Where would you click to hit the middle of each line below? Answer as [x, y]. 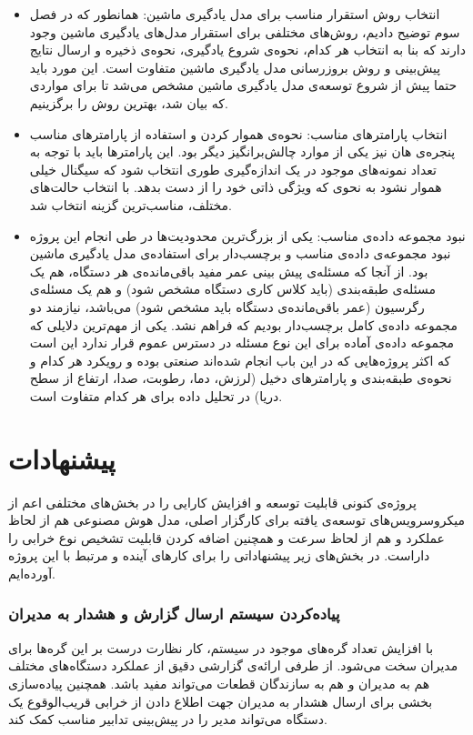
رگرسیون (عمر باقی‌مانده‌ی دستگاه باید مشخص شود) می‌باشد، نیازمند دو [227, 306]
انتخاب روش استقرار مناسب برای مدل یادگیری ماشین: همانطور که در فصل [235, 14]
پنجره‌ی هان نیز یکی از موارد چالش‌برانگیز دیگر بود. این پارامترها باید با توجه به [242, 151]
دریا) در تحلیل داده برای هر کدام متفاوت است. [156, 395]
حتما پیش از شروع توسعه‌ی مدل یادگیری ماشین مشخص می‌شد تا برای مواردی [243, 85]
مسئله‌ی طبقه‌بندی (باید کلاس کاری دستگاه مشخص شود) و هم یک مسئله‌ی [232, 289]
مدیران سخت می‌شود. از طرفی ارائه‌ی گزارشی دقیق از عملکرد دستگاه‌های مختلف [233, 665]
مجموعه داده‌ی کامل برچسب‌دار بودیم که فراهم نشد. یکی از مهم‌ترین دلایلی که [243, 324]
